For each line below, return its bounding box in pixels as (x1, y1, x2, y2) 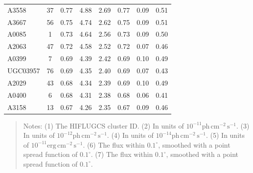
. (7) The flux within (91, 149, 153, 159)
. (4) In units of (107, 130, 154, 140)
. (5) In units (206, 130, 245, 140)
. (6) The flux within (83, 139, 145, 150)
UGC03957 (7, 65, 40, 75)
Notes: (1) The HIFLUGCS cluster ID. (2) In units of (23, 120, 184, 130)
